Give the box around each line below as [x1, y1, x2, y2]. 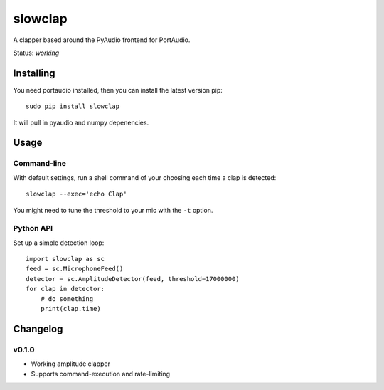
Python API [13, 223, 53, 233]
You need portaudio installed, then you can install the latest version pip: [13, 85, 223, 94]
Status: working [13, 48, 60, 57]
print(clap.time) [40, 305, 101, 313]
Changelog [13, 322, 63, 334]
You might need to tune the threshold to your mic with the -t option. [13, 206, 213, 214]
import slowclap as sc [26, 255, 105, 263]
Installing [13, 67, 56, 79]
